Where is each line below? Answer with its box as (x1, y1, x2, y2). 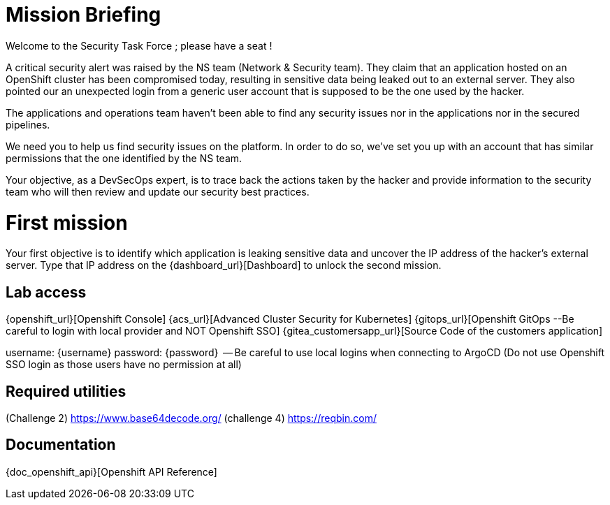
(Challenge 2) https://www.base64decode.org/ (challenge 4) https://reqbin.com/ (6, 411, 377, 424)
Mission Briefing (6, 3, 161, 27)
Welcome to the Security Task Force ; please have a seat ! (6, 39, 273, 52)
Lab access (6, 283, 87, 301)
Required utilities (6, 382, 126, 400)
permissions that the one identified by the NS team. (6, 152, 242, 164)
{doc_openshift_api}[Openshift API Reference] (6, 465, 217, 478)
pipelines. (6, 118, 50, 131)
